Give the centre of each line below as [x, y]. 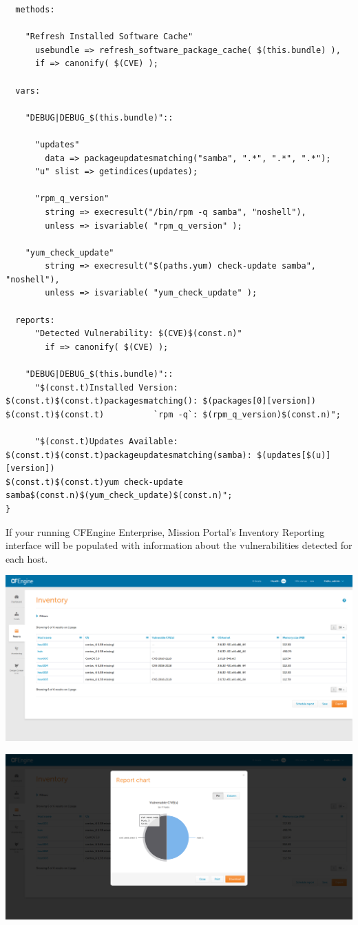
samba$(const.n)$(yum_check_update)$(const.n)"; [119, 496]
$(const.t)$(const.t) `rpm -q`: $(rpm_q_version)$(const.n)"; [173, 414]
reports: [35, 320]
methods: [35, 10]
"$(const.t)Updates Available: [106, 441]
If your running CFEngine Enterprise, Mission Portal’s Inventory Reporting [165, 531]
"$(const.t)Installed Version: [106, 387]
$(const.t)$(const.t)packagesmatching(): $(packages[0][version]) [161, 401]
